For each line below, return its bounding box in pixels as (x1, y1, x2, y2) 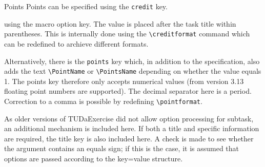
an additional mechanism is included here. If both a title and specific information (4, 123, 259, 134)
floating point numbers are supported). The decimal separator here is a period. (4, 86, 252, 96)
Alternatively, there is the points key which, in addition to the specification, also (4, 55, 260, 66)
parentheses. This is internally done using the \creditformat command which (4, 28, 250, 39)
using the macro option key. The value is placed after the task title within (4, 18, 236, 29)
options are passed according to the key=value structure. (4, 153, 183, 164)
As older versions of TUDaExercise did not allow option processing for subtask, (4, 113, 254, 123)
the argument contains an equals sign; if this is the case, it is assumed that (4, 143, 239, 154)
